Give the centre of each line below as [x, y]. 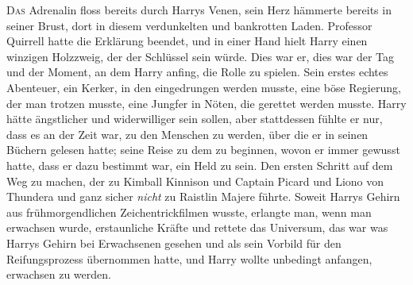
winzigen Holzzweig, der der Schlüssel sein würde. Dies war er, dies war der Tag [201, 56]
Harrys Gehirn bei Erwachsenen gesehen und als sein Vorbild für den [174, 243]
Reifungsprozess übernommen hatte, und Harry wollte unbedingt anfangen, [189, 258]
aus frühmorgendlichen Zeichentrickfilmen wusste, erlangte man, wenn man [189, 212]
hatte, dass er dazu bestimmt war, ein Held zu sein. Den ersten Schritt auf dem [200, 165]
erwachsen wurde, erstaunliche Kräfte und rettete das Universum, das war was [197, 227]
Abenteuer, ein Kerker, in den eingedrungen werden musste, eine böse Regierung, [204, 87]
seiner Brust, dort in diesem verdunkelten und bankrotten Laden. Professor [189, 25]
